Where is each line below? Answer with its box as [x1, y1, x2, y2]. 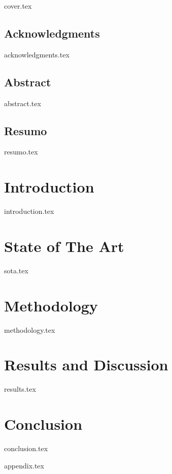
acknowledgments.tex [4, 49, 70, 59]
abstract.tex [4, 98, 41, 108]
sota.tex [4, 265, 28, 275]
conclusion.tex [4, 443, 48, 453]
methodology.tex [4, 324, 55, 335]
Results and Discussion [4, 354, 168, 375]
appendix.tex [4, 460, 44, 470]
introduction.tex [4, 206, 54, 216]
